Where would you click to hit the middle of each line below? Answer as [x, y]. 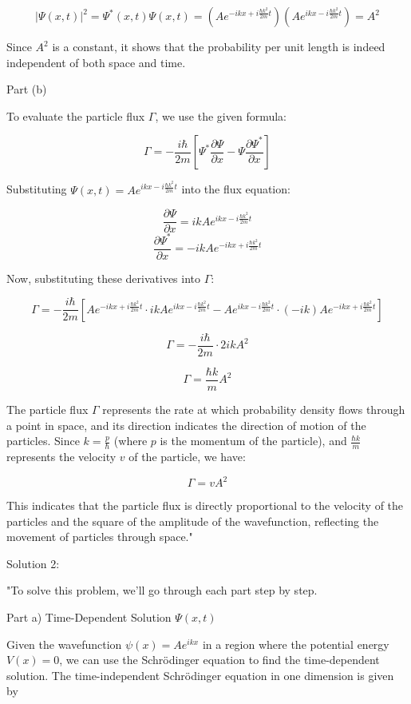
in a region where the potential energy [296, 644]
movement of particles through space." [100, 537]
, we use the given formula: [221, 115]
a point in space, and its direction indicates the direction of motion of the [186, 425]
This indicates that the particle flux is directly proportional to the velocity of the [205, 505]
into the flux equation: [236, 189]
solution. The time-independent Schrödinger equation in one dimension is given [200, 675]
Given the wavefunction [64, 644]
